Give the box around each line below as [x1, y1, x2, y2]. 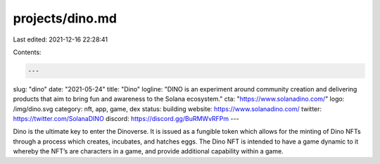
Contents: [13, 48, 42, 56]
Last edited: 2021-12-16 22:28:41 [13, 35, 108, 44]
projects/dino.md [13, 11, 118, 26]
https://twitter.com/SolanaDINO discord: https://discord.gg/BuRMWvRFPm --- [13, 115, 239, 123]
